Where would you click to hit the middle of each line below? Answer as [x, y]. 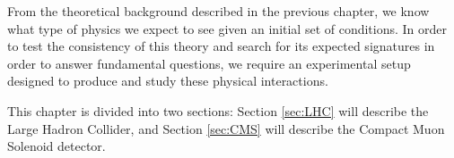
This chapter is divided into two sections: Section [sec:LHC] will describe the [218, 110]
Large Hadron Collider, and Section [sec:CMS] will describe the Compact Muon [226, 128]
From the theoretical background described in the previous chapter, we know [218, 11]
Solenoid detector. [57, 146]
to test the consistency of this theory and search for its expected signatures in [221, 46]
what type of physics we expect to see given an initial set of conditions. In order [227, 28]
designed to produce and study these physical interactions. [168, 81]
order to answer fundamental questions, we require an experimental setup [209, 63]
